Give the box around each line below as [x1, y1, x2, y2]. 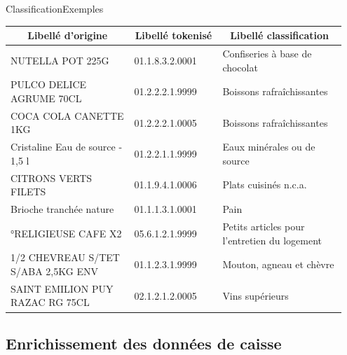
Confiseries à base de [222, 46, 312, 60]
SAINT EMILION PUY [11, 281, 114, 295]
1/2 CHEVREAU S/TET [11, 250, 120, 265]
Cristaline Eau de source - [11, 139, 123, 154]
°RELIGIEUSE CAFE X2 [11, 225, 122, 240]
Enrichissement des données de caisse [6, 332, 282, 354]
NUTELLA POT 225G [11, 53, 109, 67]
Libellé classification [230, 28, 329, 43]
